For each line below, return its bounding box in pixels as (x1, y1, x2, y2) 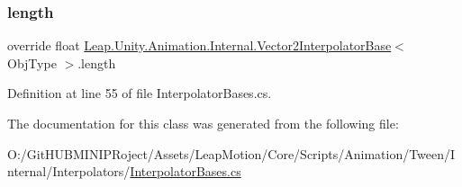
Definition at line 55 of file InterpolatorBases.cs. (7, 84, 272, 102)
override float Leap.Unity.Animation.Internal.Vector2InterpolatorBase (7, 36, 392, 55)
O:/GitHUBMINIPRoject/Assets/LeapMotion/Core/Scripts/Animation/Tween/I (7, 144, 456, 163)
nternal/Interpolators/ (7, 162, 131, 181)
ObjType (7, 53, 57, 72)
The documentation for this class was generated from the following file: (7, 114, 399, 132)
